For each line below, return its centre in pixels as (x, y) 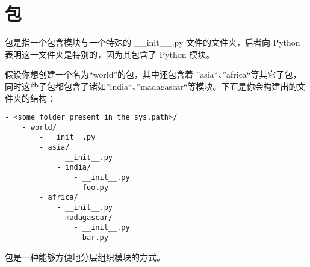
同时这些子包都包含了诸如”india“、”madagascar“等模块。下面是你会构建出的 (151, 86)
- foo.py (91, 187)
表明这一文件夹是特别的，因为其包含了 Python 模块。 (110, 54)
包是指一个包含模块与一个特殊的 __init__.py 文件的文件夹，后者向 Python (153, 42)
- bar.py (91, 237)
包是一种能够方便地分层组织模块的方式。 (85, 256)
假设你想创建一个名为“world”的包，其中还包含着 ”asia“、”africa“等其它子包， (153, 74)
